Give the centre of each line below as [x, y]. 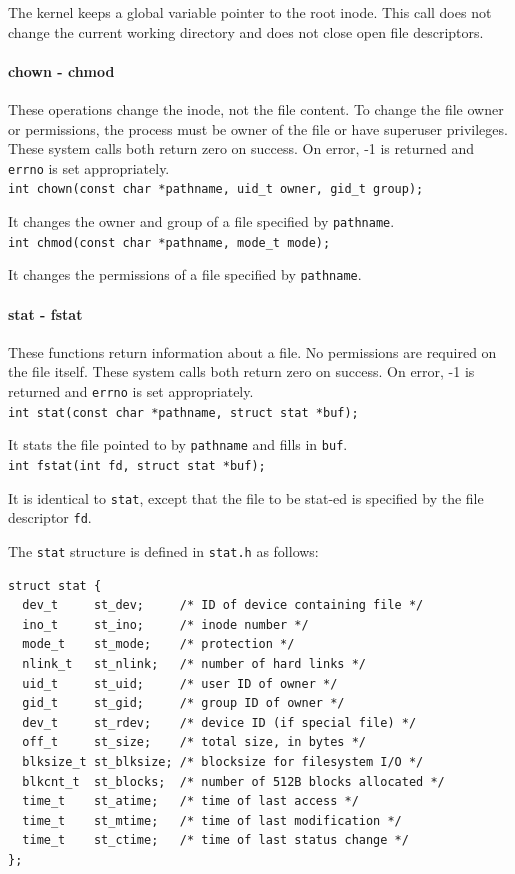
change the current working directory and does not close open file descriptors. [246, 31]
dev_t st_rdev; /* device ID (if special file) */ [219, 722]
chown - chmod [61, 70]
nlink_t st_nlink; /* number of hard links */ [194, 664]
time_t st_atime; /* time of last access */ [190, 801]
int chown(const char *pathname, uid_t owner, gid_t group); [216, 189]
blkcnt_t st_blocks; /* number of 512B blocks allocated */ [233, 781]
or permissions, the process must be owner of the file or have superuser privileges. [258, 128]
